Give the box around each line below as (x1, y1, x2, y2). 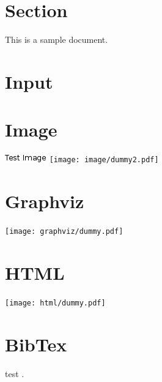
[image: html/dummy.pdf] (5, 298, 106, 307)
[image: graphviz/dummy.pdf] (5, 227, 123, 236)
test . (5, 367, 24, 380)
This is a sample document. (5, 33, 108, 46)
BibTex (5, 331, 67, 356)
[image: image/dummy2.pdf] (49, 155, 159, 165)
